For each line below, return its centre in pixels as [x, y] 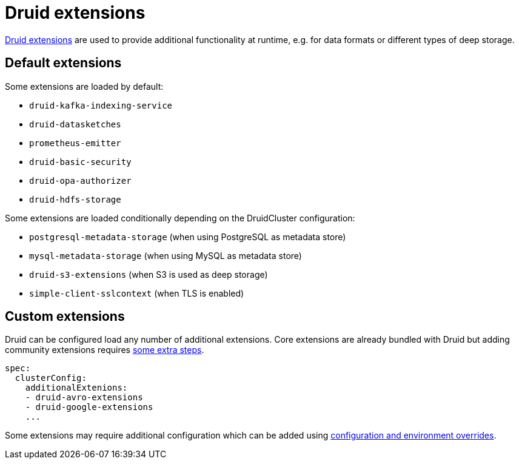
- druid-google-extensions [89, 407]
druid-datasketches [75, 124]
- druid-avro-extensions [84, 398]
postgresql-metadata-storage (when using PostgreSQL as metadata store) [188, 237]
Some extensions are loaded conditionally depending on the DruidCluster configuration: [180, 218]
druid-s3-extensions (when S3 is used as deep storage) [149, 274]
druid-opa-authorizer [80, 180]
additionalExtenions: [76, 388]
